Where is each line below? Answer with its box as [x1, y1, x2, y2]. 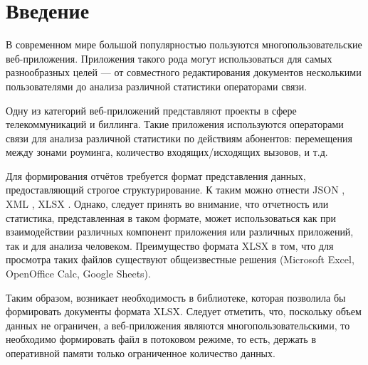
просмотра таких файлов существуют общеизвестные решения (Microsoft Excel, [6, 252, 354, 267]
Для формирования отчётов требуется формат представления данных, [6, 168, 306, 183]
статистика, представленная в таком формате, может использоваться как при [6, 210, 337, 225]
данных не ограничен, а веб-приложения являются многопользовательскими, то [6, 317, 350, 332]
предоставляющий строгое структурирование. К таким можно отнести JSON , [6, 182, 345, 197]
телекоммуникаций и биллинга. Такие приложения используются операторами [6, 117, 344, 132]
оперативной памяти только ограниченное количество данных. [6, 346, 275, 360]
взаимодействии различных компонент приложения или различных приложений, [6, 224, 354, 239]
